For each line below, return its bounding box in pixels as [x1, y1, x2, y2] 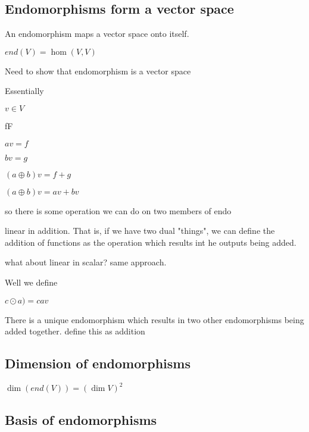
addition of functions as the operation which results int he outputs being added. [5, 236, 296, 248]
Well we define [5, 276, 58, 288]
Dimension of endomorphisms [5, 354, 191, 372]
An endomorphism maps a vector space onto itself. [5, 27, 189, 40]
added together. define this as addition [5, 325, 145, 337]
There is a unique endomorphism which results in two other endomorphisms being [5, 313, 304, 325]
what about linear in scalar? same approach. [5, 256, 167, 268]
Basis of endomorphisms [5, 410, 157, 428]
